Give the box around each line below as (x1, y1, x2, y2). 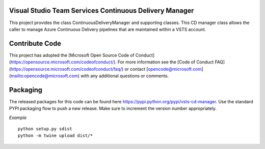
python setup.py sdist (18, 126, 73, 132)
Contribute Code (9, 39, 61, 48)
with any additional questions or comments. (80, 73, 169, 79)
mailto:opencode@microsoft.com (10, 73, 78, 79)
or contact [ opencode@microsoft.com (124, 66, 202, 72)
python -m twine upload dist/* (18, 133, 93, 139)
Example (9, 115, 27, 120)
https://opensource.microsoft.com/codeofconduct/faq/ (10, 66, 122, 72)
